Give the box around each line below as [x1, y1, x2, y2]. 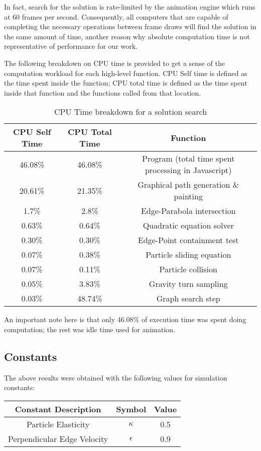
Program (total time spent [142, 153, 235, 165]
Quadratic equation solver [143, 219, 234, 232]
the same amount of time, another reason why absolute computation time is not [4, 31, 250, 41]
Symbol [116, 403, 147, 415]
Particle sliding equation [146, 249, 231, 261]
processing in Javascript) [145, 164, 232, 176]
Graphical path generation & [138, 179, 239, 191]
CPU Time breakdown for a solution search [54, 106, 207, 118]
